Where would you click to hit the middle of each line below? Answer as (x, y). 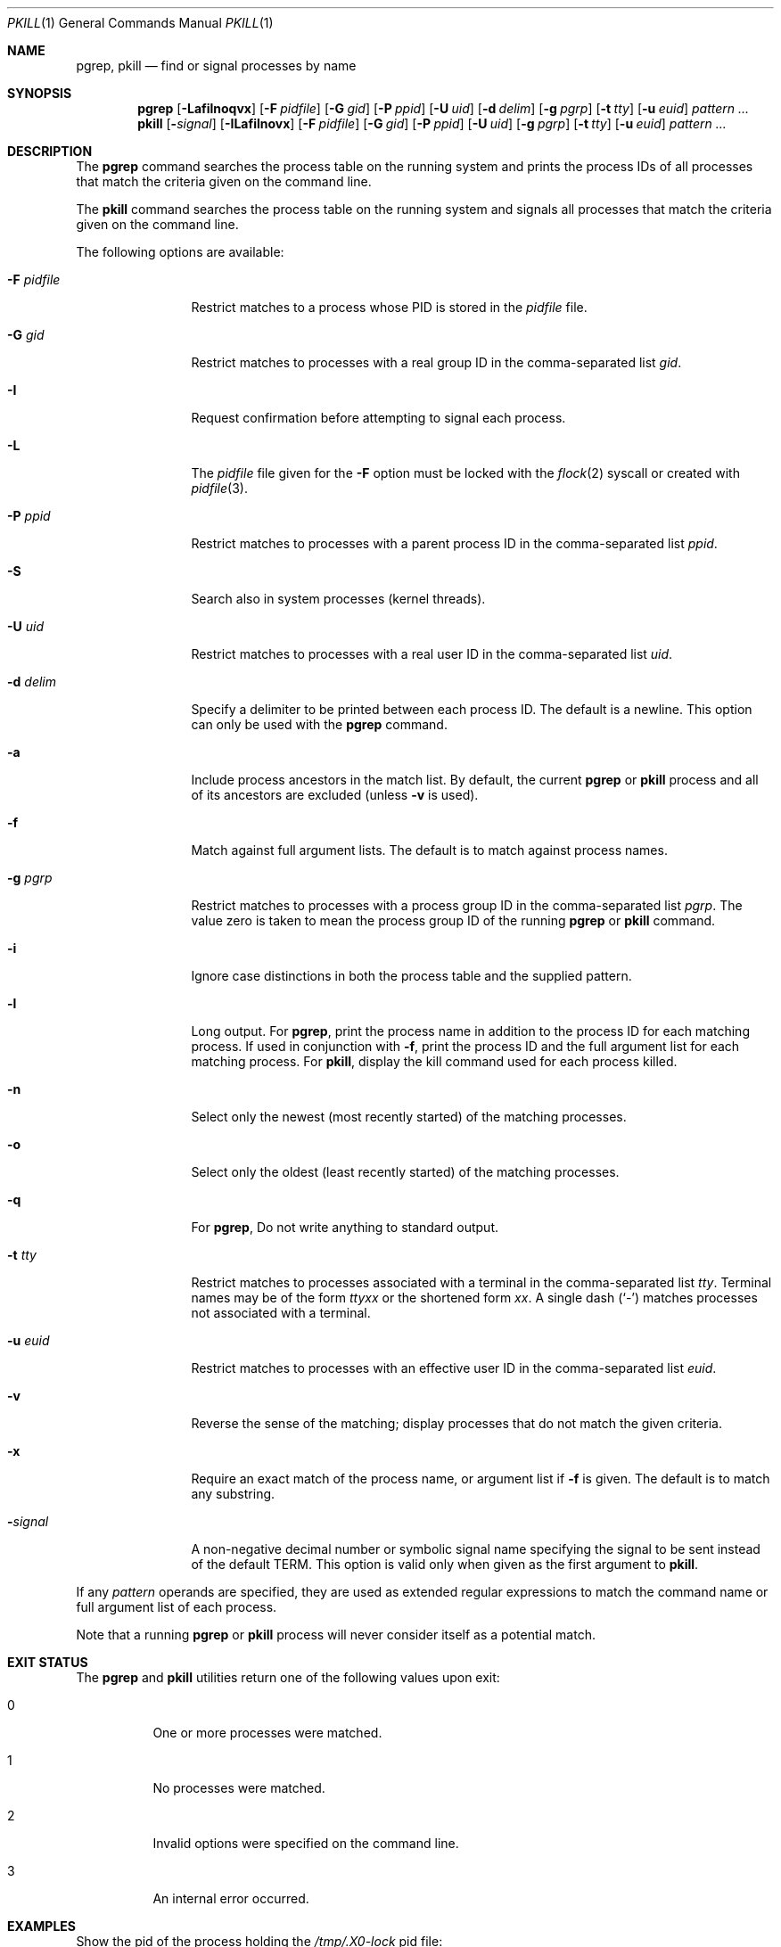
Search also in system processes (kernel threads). (338, 599)
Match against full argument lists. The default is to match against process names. (429, 850)
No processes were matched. (239, 1788)
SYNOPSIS (40, 93)
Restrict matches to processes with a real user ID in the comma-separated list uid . (432, 654)
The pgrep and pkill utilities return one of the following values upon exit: (288, 1677)
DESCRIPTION (50, 151)
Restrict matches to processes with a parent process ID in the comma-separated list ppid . (454, 543)
